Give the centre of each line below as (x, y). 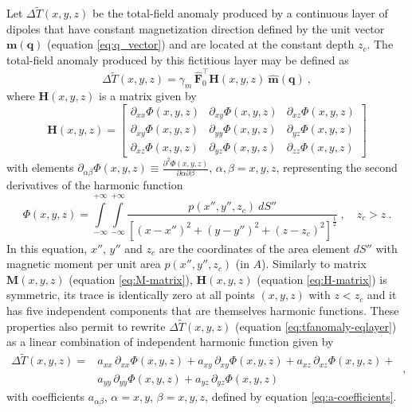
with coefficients (46, 396)
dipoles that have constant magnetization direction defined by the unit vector (196, 28)
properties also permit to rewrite (86, 326)
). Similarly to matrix (314, 264)
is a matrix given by (148, 96)
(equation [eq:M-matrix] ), (131, 279)
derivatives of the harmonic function (95, 185)
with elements (40, 167)
